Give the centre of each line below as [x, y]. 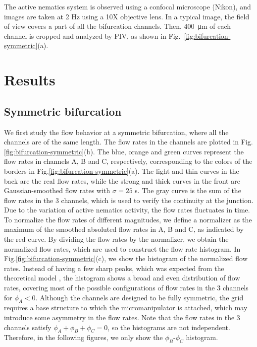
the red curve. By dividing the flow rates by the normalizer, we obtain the [116, 239]
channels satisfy [28, 327]
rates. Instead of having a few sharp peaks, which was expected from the [114, 268]
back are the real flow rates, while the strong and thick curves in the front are [122, 180]
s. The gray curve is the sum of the [188, 190]
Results [30, 80]
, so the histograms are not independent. [169, 327]
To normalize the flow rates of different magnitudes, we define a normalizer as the [128, 219]
